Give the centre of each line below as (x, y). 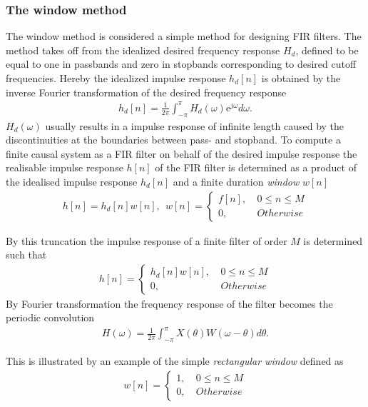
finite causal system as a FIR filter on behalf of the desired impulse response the (182, 153)
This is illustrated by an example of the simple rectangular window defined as (175, 361)
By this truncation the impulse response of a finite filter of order (147, 240)
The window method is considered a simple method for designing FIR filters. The (184, 36)
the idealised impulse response (72, 181)
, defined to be (327, 50)
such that (26, 255)
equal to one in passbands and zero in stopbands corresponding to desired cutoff (181, 64)
